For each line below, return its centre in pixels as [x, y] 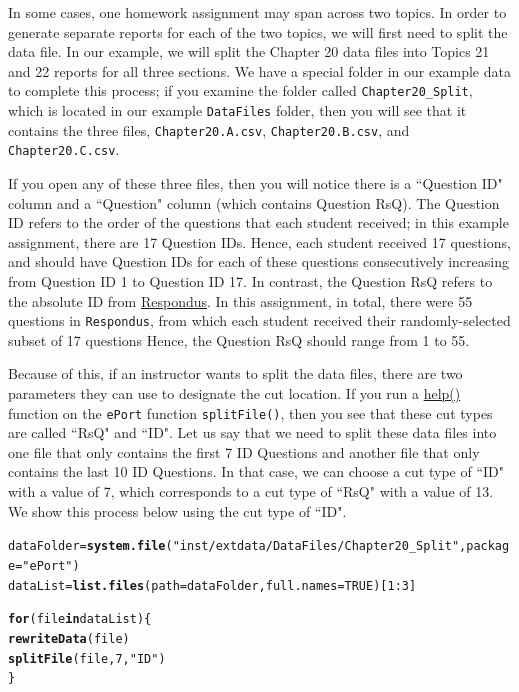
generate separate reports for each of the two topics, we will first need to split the [258, 31]
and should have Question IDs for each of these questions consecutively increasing [258, 261]
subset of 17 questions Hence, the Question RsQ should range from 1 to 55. [239, 339]
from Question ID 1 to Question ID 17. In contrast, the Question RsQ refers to [250, 280]
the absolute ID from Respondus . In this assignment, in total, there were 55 [240, 300]
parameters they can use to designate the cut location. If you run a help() [234, 393]
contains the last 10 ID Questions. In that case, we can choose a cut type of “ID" [256, 471]
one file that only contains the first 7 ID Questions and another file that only [244, 451]
